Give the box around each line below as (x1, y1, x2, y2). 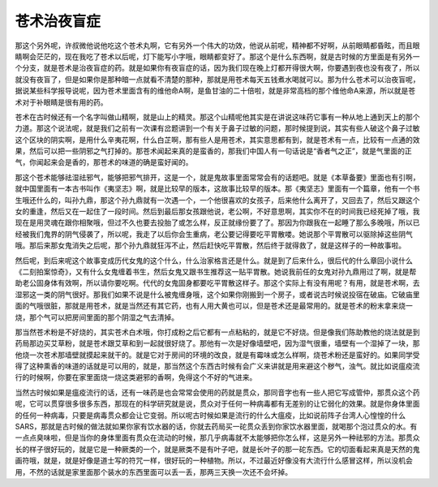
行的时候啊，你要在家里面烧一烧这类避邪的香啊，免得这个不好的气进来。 (15, 373, 257, 382)
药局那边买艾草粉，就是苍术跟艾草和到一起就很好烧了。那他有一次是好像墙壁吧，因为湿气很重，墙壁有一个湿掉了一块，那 (15, 338, 420, 348)
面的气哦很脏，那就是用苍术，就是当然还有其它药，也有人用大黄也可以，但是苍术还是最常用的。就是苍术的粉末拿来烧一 (15, 301, 413, 311)
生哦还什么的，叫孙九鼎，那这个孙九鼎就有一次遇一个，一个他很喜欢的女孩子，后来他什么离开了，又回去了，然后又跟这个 (15, 195, 420, 205)
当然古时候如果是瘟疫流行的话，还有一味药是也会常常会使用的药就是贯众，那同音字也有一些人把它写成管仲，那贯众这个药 (15, 387, 420, 397)
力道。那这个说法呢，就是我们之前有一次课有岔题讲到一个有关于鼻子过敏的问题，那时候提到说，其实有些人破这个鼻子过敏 (15, 123, 420, 133)
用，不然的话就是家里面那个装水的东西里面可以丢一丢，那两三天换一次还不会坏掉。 (15, 467, 292, 476)
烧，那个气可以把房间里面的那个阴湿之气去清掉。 (15, 312, 178, 322)
